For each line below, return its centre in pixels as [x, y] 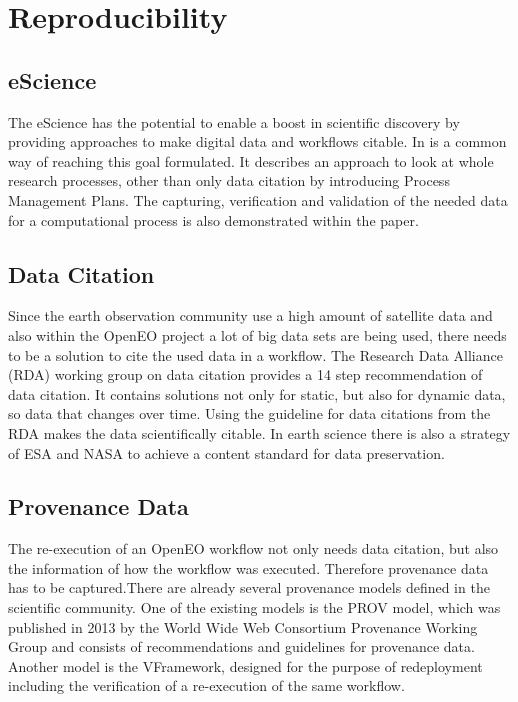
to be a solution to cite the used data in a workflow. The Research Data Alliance [255, 354]
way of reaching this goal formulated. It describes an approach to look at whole [251, 160]
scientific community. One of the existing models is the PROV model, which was [254, 607]
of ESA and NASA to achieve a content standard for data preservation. [226, 452]
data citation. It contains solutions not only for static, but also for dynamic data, [257, 393]
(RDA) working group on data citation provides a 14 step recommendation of [245, 374]
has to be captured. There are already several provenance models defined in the [249, 587]
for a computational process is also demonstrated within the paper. [213, 219]
